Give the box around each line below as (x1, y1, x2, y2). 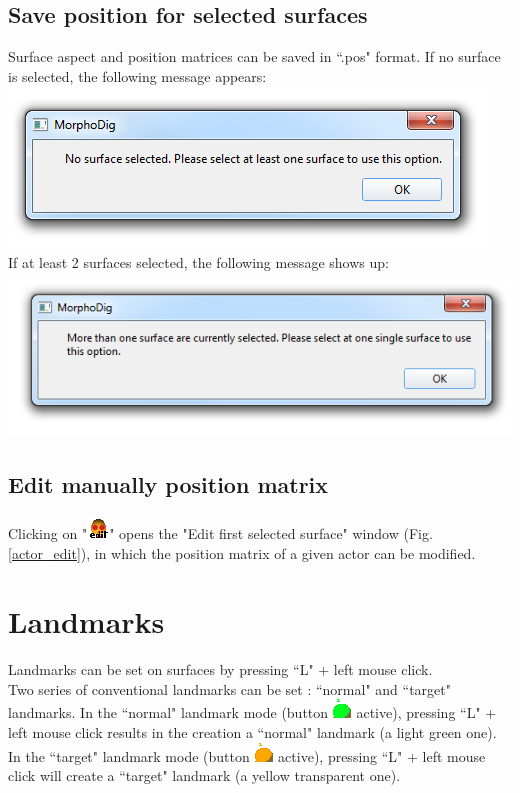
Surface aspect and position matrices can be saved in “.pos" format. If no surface (8, 46, 501, 67)
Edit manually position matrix (8, 469, 329, 500)
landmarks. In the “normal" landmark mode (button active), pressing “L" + (8, 702, 497, 723)
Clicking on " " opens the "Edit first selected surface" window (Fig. (8, 522, 433, 543)
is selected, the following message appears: (8, 65, 267, 86)
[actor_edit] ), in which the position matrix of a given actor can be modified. (8, 542, 476, 563)
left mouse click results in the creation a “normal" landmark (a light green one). (8, 722, 497, 742)
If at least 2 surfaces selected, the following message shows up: (8, 251, 389, 272)
